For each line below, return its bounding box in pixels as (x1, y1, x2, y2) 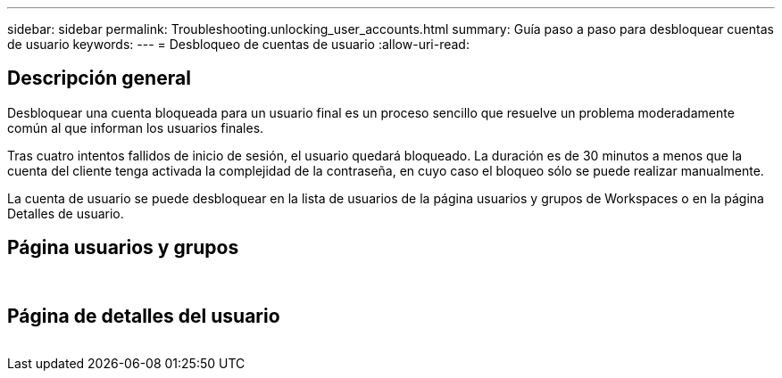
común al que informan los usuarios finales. (7, 119, 264, 136)
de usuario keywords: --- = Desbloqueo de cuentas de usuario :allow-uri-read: (7, 37, 470, 52)
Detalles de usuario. (7, 205, 124, 221)
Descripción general (7, 67, 191, 90)
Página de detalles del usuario (7, 305, 280, 328)
